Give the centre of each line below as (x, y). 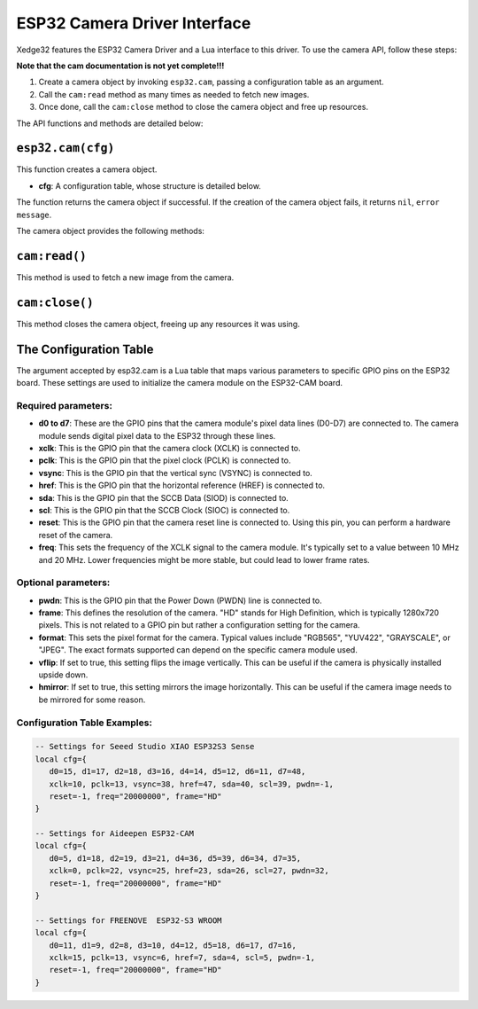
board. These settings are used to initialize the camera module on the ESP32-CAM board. (179, 383)
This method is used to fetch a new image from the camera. (125, 277)
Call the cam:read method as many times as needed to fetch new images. (174, 94)
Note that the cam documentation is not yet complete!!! (120, 66)
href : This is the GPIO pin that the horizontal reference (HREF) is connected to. (182, 485)
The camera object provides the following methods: (111, 231)
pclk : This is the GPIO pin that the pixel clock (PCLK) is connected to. (165, 460)
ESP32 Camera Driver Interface (134, 23)
